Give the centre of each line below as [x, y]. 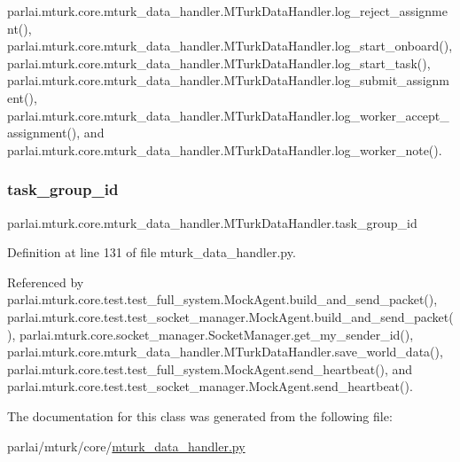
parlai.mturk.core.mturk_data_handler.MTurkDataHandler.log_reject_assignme [227, 11]
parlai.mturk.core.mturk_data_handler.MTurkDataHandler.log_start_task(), [219, 63]
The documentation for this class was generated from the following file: [200, 415]
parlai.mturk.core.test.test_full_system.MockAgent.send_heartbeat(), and [210, 368]
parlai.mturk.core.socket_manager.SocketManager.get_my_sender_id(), [216, 334]
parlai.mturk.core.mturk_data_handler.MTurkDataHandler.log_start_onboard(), [230, 46]
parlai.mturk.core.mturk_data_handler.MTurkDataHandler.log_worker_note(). [225, 149]
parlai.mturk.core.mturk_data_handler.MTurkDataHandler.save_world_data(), [225, 352]
